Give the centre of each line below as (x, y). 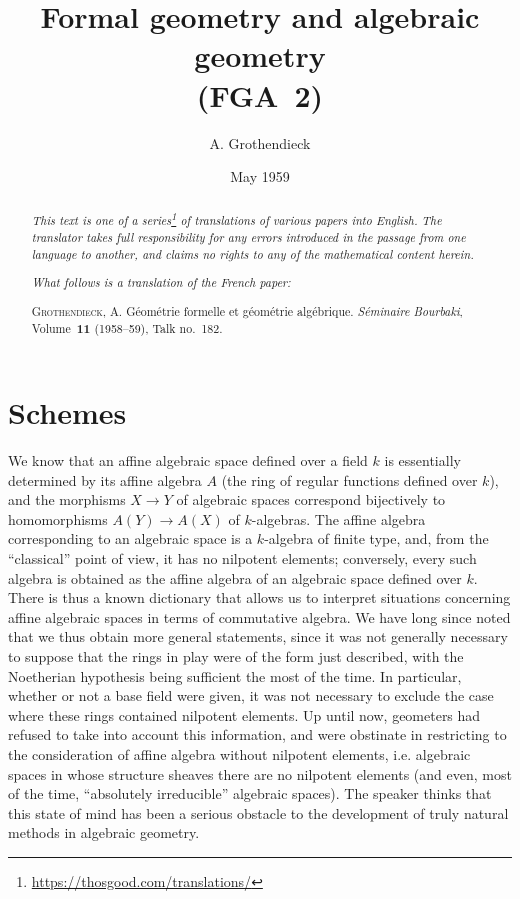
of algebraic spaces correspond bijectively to (311, 499)
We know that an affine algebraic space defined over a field (188, 460)
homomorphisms (58, 518)
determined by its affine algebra (105, 479)
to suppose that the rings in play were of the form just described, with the (236, 656)
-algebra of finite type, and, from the (376, 538)
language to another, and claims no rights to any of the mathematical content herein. (252, 253)
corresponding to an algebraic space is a (130, 538)
